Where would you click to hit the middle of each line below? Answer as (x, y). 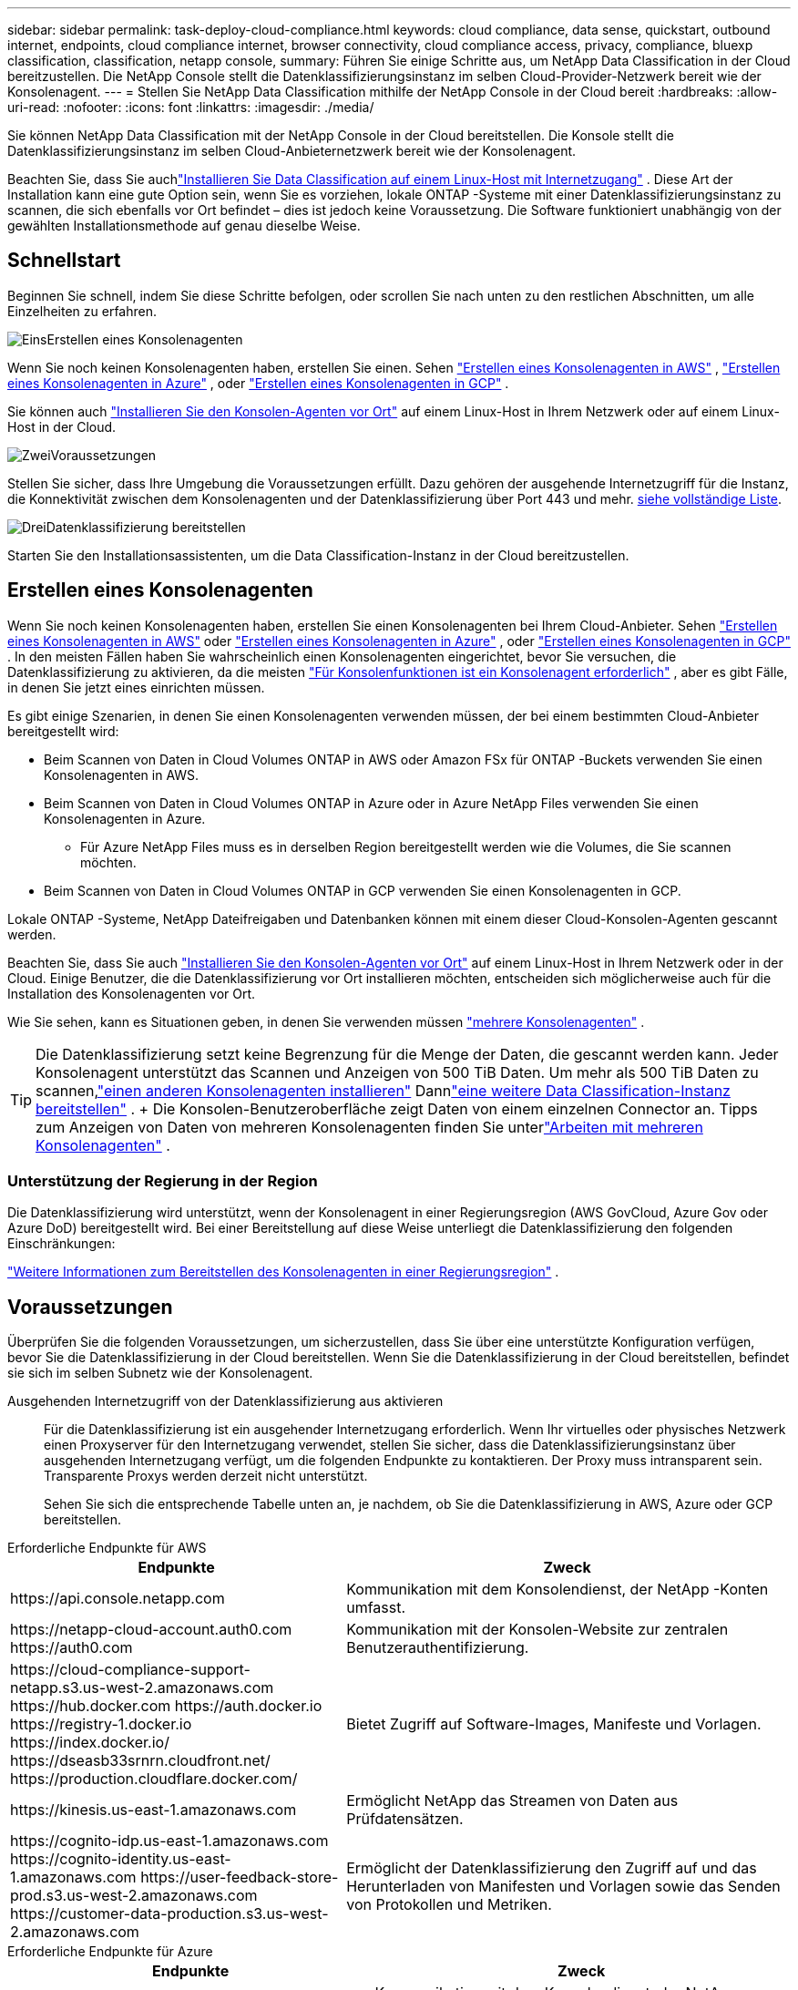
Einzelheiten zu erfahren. (82, 311)
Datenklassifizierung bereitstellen (146, 527)
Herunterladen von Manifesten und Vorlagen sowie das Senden (563, 1887)
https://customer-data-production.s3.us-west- (169, 1914)
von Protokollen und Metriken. (449, 1905)
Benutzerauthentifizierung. (438, 1648)
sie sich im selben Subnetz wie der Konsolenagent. (160, 1373)
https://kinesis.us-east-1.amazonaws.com (153, 1810)
